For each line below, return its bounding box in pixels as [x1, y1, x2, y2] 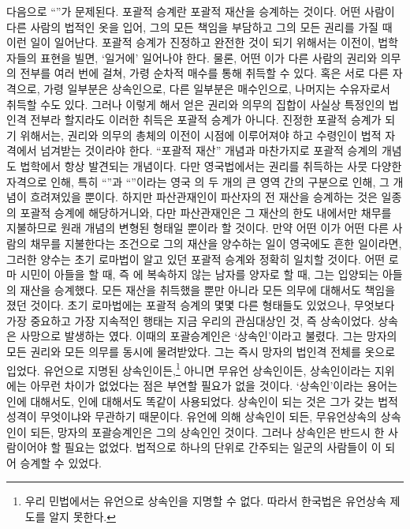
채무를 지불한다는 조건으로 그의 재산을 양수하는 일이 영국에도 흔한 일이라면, [30, 234, 402, 251]
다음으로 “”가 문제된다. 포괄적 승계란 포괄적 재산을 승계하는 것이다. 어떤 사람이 [6, 3, 395, 19]
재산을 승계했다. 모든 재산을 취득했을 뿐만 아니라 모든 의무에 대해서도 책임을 [20, 281, 396, 298]
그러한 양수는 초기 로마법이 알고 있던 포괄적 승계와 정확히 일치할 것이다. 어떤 [6, 250, 386, 267]
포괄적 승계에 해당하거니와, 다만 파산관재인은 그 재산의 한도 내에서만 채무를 [20, 204, 392, 220]
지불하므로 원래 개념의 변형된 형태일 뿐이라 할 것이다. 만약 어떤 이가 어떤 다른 [6, 219, 389, 236]
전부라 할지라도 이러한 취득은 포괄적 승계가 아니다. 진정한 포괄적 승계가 [30, 111, 382, 128]
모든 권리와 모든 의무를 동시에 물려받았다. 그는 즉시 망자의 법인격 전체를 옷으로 [6, 343, 396, 360]
